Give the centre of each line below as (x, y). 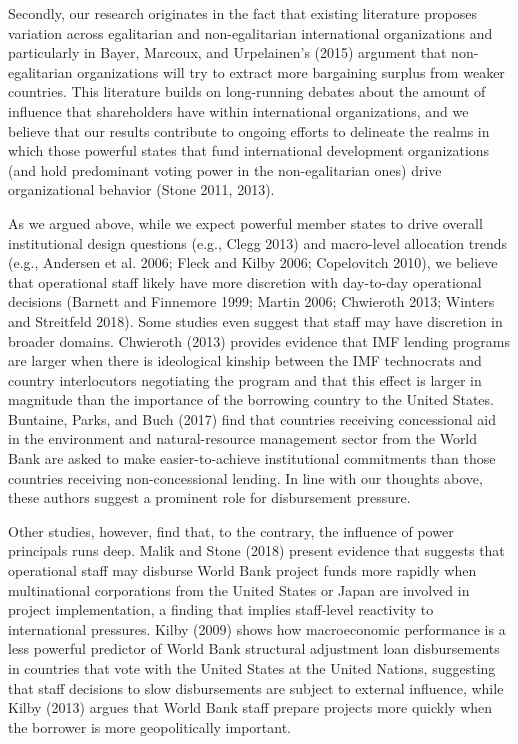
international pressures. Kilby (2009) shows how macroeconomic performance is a (257, 628)
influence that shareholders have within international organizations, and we (238, 110)
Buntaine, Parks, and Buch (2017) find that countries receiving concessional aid (252, 418)
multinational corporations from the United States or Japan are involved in (239, 589)
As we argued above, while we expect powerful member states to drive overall (245, 222)
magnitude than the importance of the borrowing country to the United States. (251, 399)
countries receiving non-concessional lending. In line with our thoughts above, (245, 477)
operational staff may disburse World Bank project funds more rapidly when (242, 570)
